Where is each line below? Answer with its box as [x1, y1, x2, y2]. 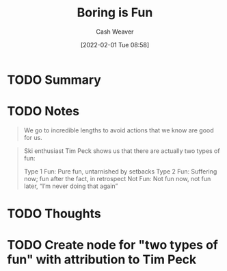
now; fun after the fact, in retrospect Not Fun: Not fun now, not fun [23, 174, 211, 182]
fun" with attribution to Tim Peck [7, 252, 197, 268]
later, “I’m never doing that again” [23, 182, 118, 190]
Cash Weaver [96, 27, 134, 36]
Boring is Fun [77, 5, 153, 21]
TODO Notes [7, 104, 80, 119]
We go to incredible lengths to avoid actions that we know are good [23, 126, 214, 134]
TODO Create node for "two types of [7, 237, 219, 253]
